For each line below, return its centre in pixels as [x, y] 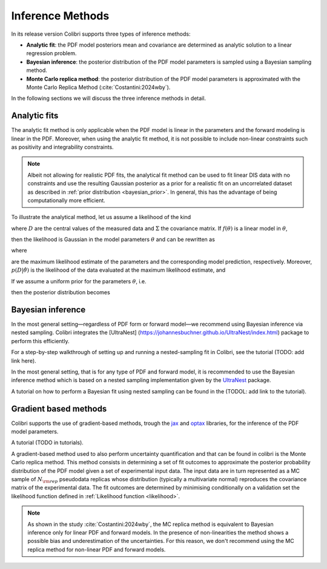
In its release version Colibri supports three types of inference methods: [101, 34]
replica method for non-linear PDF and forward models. [97, 549]
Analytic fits [35, 116]
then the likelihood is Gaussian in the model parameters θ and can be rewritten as [113, 240]
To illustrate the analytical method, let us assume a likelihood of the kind [101, 217]
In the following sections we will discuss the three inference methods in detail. [108, 98]
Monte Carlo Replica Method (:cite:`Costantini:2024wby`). [98, 87]
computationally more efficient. [66, 200]
